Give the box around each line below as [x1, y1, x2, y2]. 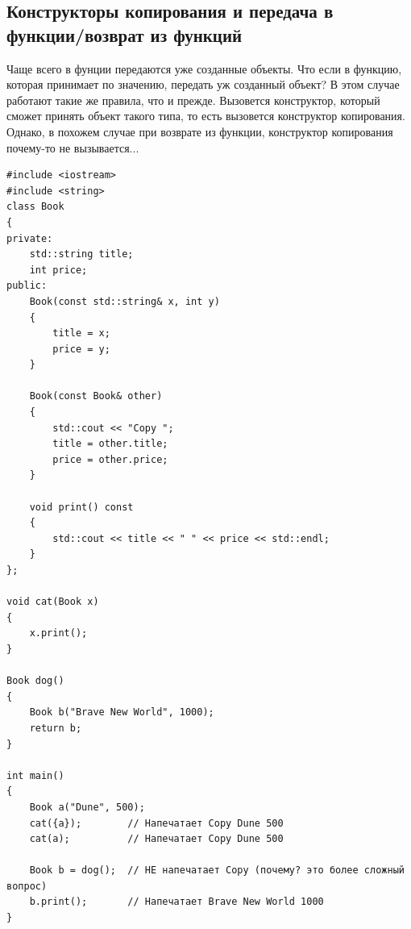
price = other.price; [52, 453, 168, 465]
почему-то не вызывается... [6, 139, 139, 156]
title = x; [52, 327, 110, 340]
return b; [29, 722, 82, 734]
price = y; [52, 343, 110, 355]
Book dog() [6, 675, 64, 687]
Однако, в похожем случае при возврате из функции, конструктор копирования [6, 123, 393, 140]
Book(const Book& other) [29, 390, 163, 402]
